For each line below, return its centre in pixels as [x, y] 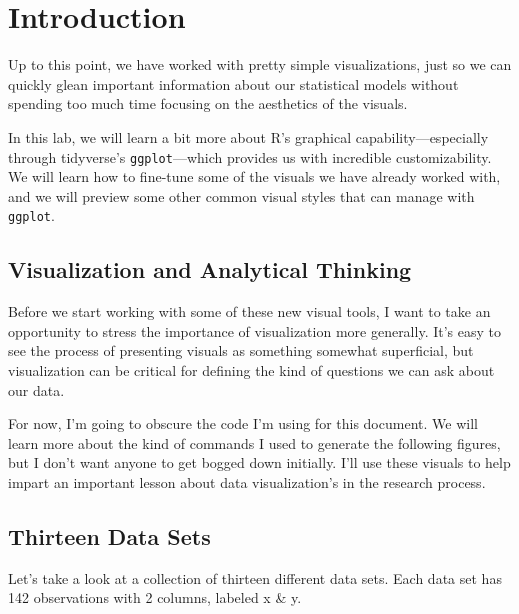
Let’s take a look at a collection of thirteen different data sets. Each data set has [255, 577]
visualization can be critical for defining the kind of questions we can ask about [251, 369]
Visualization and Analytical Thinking [210, 269]
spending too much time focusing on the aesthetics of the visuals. [208, 103]
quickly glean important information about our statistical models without [233, 83]
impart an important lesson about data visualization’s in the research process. [247, 481]
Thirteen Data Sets [109, 535]
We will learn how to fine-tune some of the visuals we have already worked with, [254, 176]
